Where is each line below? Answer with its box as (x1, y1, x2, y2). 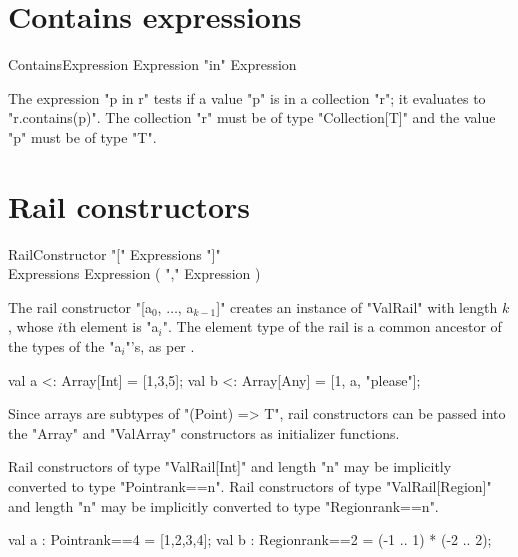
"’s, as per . (125, 336, 195, 356)
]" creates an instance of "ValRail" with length (216, 296, 498, 317)
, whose (8, 316, 54, 337)
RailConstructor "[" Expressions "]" (8, 243, 221, 264)
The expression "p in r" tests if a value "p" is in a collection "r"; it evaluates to (8, 87, 486, 108)
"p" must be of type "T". (8, 126, 157, 147)
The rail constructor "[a (8, 296, 152, 317)
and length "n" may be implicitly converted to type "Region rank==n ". (8, 495, 439, 516)
